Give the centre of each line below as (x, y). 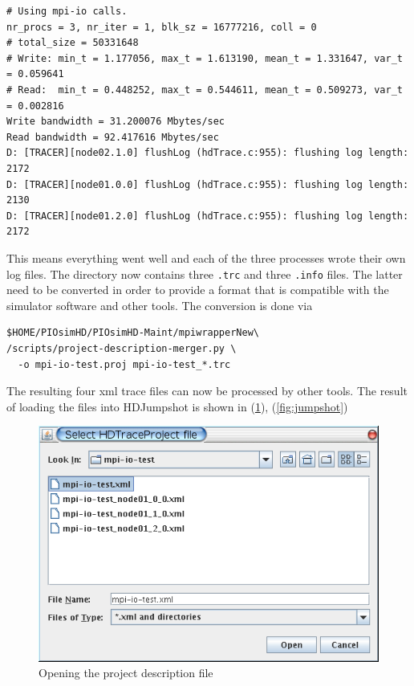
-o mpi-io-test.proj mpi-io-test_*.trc (124, 364)
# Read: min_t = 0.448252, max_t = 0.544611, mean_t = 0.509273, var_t (205, 90)
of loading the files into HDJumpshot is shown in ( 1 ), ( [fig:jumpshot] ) (177, 406)
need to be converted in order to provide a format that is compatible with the (198, 290)
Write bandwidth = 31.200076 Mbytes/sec (116, 122)
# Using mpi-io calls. (67, 11)
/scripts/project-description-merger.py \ (122, 348)
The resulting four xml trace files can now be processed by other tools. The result (207, 391)
